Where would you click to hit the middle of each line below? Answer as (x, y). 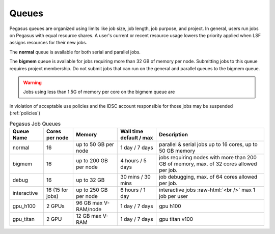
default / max (137, 137)
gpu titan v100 (176, 219)
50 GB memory (177, 151)
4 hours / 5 (134, 160)
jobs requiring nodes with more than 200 (208, 157)
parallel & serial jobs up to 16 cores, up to (208, 144)
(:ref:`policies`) (25, 113)
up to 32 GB (90, 180)
